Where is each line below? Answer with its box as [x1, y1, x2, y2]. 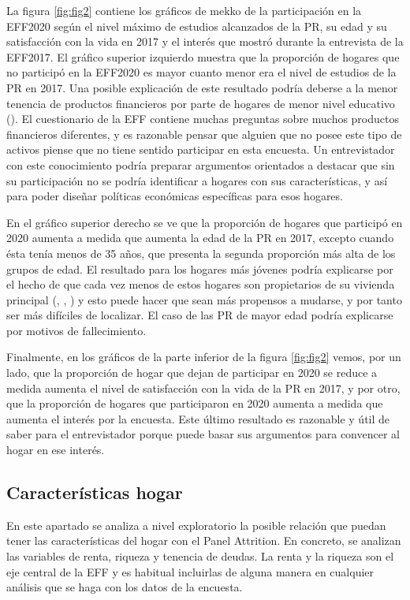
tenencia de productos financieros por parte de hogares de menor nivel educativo [6, 95, 395, 111]
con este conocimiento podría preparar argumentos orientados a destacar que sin [6, 156, 395, 173]
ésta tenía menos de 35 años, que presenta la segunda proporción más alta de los [6, 244, 396, 261]
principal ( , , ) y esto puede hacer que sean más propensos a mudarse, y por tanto [6, 291, 402, 307]
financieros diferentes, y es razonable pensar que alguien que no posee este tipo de [6, 125, 402, 142]
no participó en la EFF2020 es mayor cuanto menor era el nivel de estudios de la [6, 64, 397, 80]
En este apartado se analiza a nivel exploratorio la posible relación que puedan [6, 516, 386, 533]
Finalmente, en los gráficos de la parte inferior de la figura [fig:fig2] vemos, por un [6, 348, 401, 365]
